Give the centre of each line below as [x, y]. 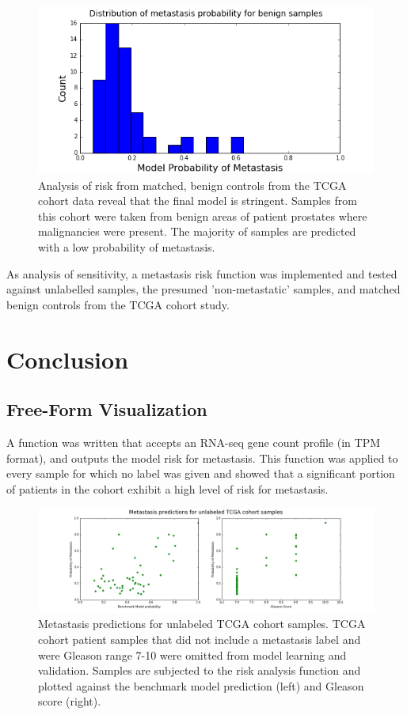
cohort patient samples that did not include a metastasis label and [200, 639]
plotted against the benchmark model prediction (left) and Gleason [201, 685]
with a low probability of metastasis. [127, 246]
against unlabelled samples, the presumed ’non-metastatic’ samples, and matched [203, 289]
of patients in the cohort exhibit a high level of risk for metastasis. [167, 488]
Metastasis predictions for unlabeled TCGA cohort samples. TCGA [202, 624]
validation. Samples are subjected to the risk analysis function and [200, 670]
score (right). [70, 701]
